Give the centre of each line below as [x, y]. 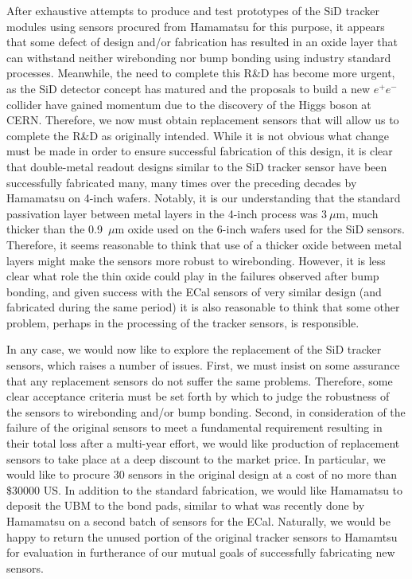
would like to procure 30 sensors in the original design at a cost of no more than [202, 474]
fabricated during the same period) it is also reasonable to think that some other [203, 307]
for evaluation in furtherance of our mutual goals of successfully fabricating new [201, 552]
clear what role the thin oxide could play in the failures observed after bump [193, 276]
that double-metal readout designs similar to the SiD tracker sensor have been [197, 166]
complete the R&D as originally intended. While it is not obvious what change [198, 135]
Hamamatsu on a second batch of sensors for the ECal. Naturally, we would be [198, 521]
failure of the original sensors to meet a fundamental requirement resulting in [194, 427]
